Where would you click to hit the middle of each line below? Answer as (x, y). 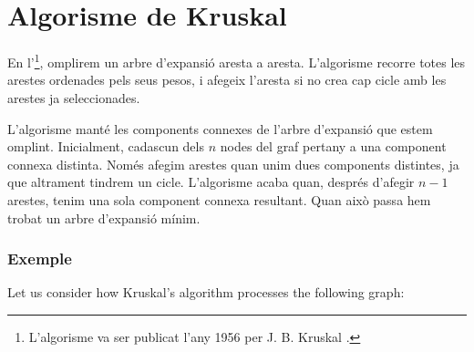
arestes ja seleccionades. (74, 97)
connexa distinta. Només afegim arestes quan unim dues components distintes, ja (233, 164)
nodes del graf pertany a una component (333, 146)
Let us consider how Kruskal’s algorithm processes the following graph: (206, 292)
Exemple (40, 259)
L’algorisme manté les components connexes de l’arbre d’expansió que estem (220, 128)
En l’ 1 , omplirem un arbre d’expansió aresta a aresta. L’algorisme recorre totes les (237, 61)
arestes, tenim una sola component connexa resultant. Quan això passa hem (219, 199)
